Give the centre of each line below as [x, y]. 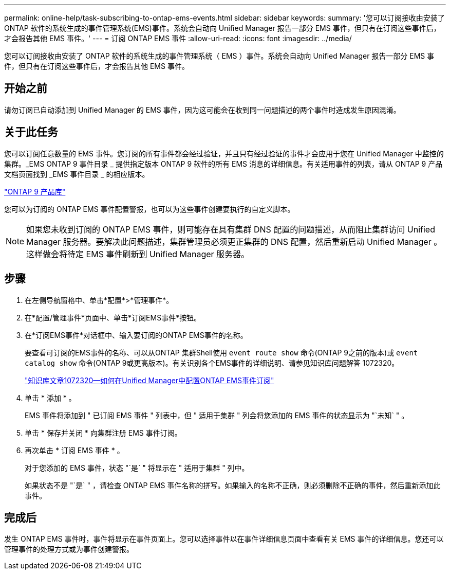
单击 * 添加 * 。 [50, 398]
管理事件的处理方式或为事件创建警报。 [69, 549]
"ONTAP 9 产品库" [35, 191]
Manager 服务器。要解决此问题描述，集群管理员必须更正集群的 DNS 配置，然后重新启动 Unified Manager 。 [234, 241]
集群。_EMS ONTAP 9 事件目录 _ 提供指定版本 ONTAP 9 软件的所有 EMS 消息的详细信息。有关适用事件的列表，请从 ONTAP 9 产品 [223, 164]
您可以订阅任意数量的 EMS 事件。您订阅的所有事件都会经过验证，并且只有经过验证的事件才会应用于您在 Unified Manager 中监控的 [224, 153]
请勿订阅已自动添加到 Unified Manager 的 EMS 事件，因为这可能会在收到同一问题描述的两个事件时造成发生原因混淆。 [202, 110]
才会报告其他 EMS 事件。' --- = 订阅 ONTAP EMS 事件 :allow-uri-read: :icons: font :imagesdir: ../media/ [178, 38]
